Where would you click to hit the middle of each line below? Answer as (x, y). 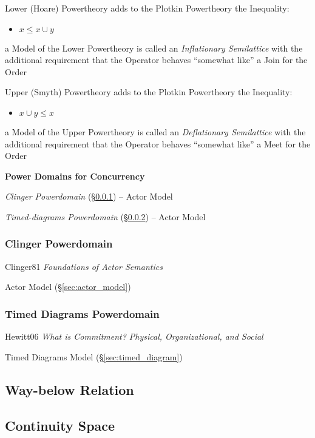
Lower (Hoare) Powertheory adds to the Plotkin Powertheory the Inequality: (147, 8)
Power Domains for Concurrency (75, 176)
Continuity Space (60, 425)
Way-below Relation (69, 389)
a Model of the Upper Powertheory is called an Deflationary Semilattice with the (155, 131)
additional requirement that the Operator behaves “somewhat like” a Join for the (156, 60)
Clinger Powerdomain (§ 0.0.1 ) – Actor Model (89, 196)
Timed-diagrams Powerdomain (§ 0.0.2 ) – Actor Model (105, 216)
